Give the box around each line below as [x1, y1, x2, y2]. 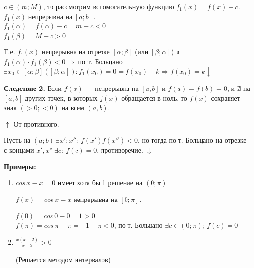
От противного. [13, 118, 59, 129]
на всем [61, 102, 84, 112]
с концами [4, 145, 34, 155]
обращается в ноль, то [121, 92, 187, 103]
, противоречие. [97, 145, 143, 155]
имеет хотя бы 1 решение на [57, 178, 143, 188]
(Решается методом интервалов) [15, 254, 111, 264]
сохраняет [211, 92, 240, 103]
